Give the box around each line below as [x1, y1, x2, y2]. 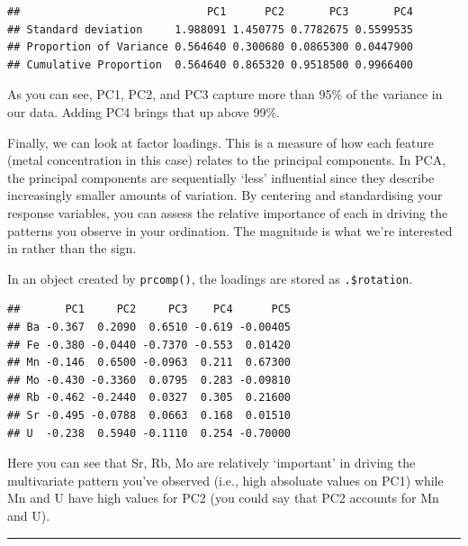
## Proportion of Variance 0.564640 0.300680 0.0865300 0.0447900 [7, 41, 414, 54]
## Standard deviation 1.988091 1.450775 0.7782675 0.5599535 [7, 23, 414, 36]
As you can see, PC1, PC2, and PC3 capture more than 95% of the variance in [7, 85, 443, 104]
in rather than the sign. [7, 239, 137, 258]
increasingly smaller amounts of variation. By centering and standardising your [7, 186, 443, 205]
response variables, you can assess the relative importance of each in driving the [7, 203, 448, 222]
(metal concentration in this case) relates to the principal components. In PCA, [7, 150, 446, 169]
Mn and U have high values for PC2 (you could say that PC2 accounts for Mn [7, 488, 439, 507]
